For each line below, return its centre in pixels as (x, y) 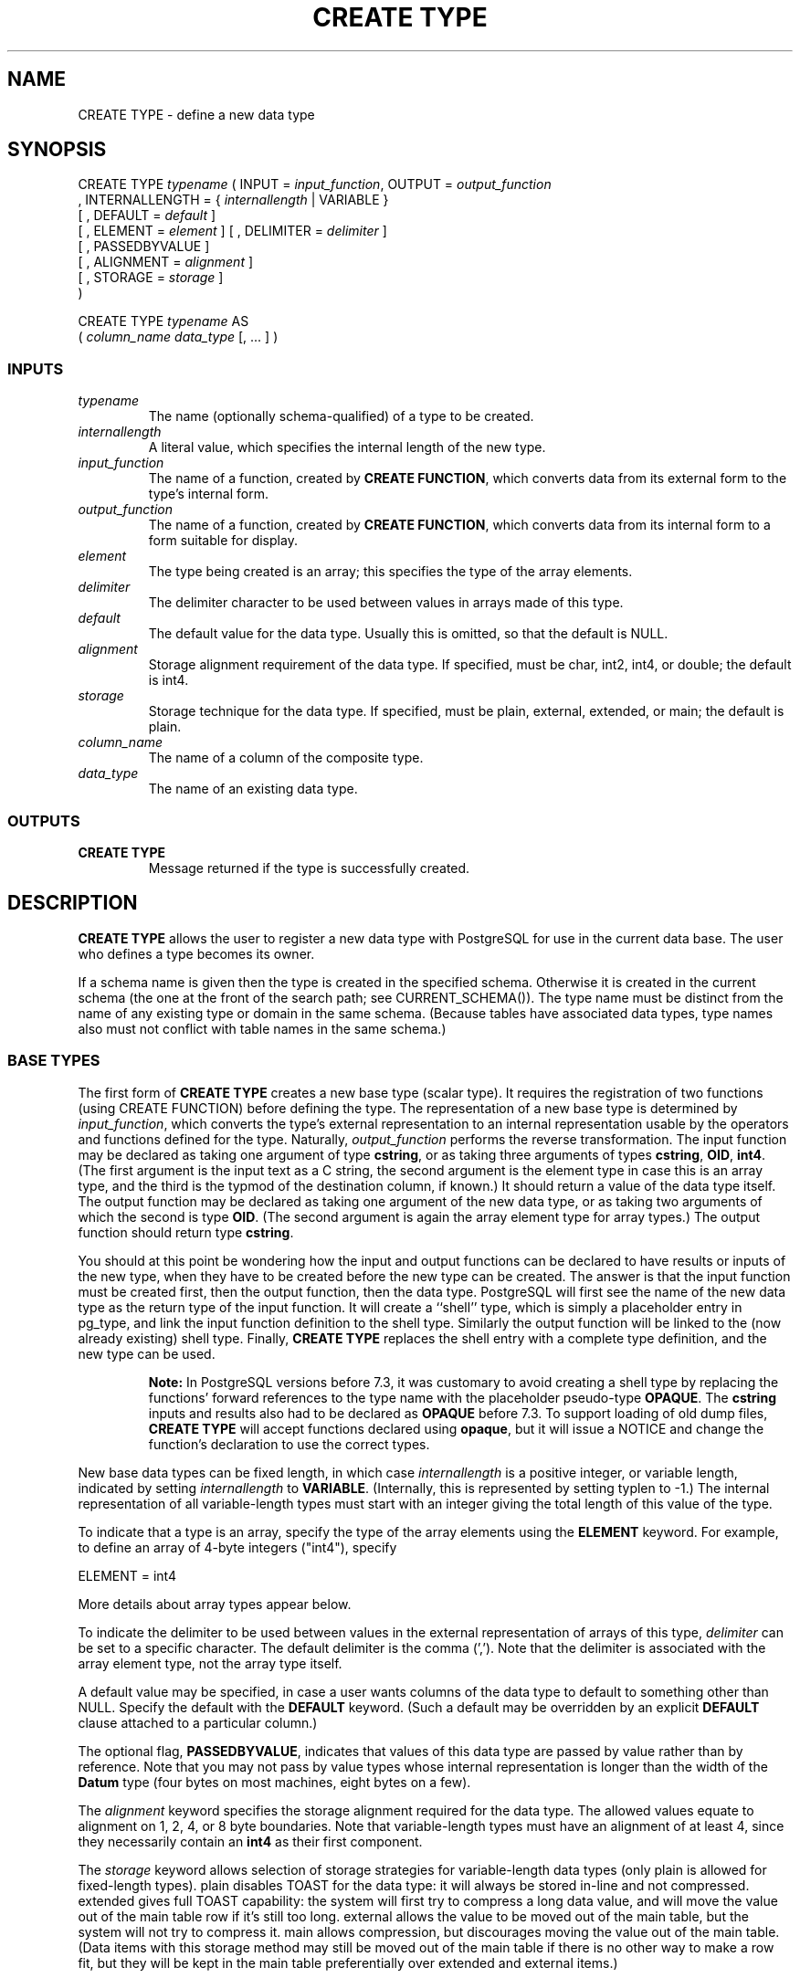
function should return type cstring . (186, 1232)
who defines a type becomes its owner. (196, 953)
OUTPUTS (44, 821)
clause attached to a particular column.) (198, 1722)
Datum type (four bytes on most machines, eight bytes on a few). (274, 1782)
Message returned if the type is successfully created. (309, 868)
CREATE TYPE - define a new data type (196, 114)
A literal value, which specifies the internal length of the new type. (347, 447)
